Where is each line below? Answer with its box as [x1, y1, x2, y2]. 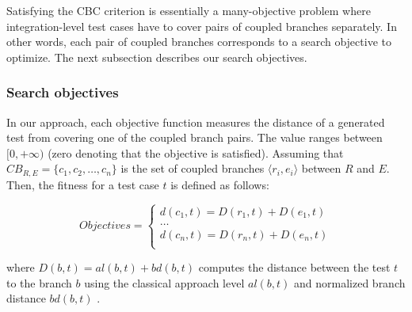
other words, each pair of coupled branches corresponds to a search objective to [6, 33, 391, 50]
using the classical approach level [84, 274, 245, 291]
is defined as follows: [170, 176, 269, 192]
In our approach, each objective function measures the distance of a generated [6, 113, 385, 130]
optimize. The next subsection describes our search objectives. [6, 48, 307, 65]
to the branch [6, 274, 72, 291]
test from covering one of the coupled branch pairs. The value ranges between [6, 129, 383, 146]
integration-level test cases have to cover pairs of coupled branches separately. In [6, 17, 397, 34]
